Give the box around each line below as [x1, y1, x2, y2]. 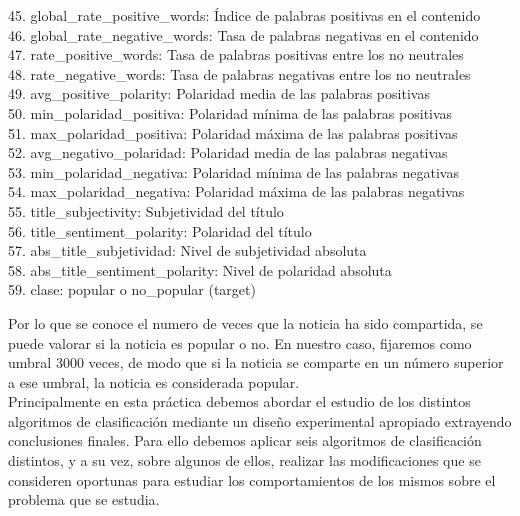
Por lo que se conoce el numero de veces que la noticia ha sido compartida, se [8, 312, 483, 333]
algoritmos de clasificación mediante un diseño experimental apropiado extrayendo [8, 410, 512, 431]
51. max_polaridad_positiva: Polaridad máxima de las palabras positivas [8, 122, 458, 143]
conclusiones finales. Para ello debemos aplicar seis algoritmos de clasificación [8, 430, 482, 451]
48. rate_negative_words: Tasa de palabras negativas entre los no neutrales [8, 63, 471, 84]
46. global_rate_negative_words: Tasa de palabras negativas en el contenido [8, 24, 479, 45]
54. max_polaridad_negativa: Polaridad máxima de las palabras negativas [8, 181, 465, 202]
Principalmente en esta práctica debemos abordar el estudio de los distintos [8, 391, 471, 412]
